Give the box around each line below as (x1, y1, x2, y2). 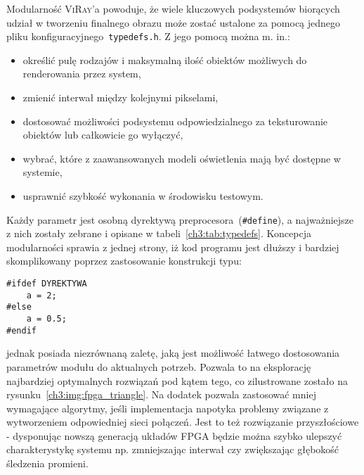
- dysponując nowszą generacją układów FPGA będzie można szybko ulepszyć (6, 428, 342, 443)
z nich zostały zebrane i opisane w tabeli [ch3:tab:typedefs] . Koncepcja (6, 226, 311, 241)
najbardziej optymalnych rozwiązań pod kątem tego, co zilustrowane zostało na (6, 373, 349, 388)
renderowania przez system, (22, 66, 141, 81)
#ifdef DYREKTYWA (6, 279, 87, 289)
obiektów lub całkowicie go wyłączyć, (22, 127, 183, 142)
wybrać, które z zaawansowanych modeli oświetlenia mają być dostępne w (22, 151, 341, 165)
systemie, (22, 165, 63, 179)
